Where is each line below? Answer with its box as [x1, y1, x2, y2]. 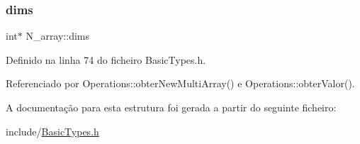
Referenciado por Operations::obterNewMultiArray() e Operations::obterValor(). [6, 76, 355, 91]
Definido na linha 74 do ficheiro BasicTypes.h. [6, 52, 206, 67]
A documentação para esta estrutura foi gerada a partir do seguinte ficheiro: [6, 100, 337, 114]
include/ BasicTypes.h [6, 123, 99, 138]
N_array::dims [26, 28, 90, 43]
